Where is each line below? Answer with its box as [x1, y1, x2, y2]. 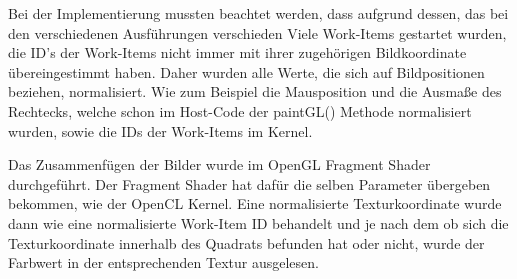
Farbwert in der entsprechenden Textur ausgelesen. [8, 252, 319, 273]
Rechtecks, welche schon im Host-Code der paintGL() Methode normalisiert [8, 100, 472, 121]
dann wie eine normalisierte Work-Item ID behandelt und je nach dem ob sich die [8, 212, 509, 233]
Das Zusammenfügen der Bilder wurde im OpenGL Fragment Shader [8, 154, 431, 175]
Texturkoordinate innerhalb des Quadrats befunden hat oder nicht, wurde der [8, 232, 485, 253]
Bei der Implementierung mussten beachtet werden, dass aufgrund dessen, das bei [8, 3, 509, 23]
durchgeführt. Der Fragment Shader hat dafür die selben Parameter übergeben [8, 173, 491, 194]
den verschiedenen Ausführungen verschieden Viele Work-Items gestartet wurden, [8, 22, 507, 43]
